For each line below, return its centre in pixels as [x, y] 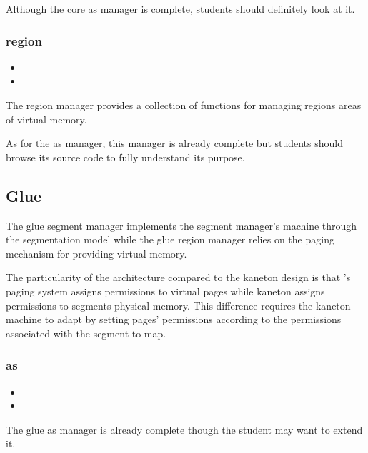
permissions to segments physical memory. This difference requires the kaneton [178, 305]
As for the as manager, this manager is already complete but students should [175, 143]
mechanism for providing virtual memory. [96, 253]
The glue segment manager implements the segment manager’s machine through [181, 225]
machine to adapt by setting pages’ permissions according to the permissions [174, 319]
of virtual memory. [46, 119]
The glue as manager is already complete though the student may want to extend [184, 429]
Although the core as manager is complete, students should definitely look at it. [180, 9]
